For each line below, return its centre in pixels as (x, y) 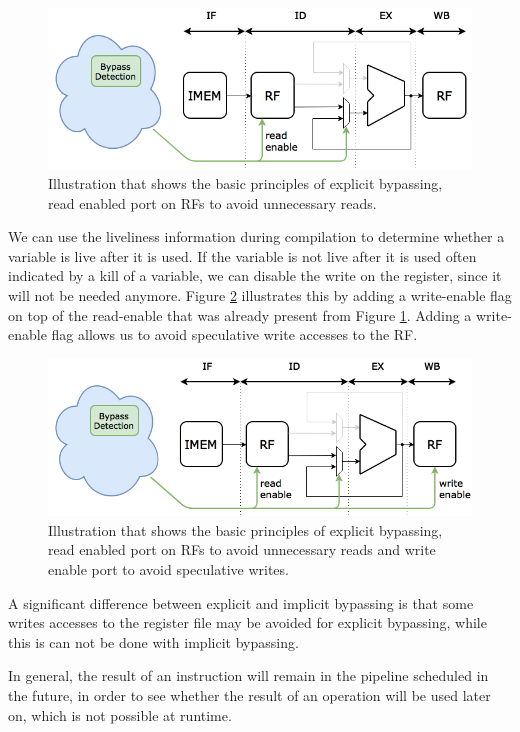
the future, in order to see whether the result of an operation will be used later (249, 694)
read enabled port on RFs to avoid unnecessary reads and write (242, 549)
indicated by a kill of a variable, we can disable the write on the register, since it (255, 275)
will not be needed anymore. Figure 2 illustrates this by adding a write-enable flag (260, 294)
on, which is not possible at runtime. (120, 714)
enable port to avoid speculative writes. (168, 569)
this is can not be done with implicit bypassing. (153, 641)
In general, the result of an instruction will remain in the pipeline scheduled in (248, 675)
